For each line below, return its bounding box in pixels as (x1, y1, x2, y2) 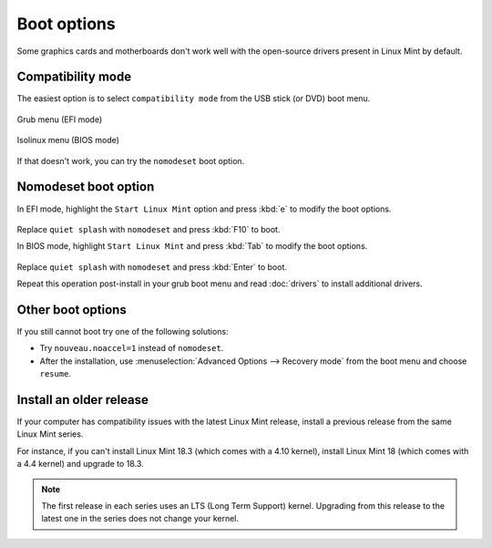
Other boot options (16, 302, 127, 317)
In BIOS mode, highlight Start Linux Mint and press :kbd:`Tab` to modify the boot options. (16, 241, 368, 252)
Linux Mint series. (16, 429, 84, 439)
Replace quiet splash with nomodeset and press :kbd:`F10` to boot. (16, 223, 281, 234)
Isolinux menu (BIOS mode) (16, 135, 120, 146)
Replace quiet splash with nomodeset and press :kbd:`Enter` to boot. (16, 261, 287, 273)
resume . (39, 368, 72, 379)
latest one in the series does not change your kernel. (41, 513, 240, 524)
